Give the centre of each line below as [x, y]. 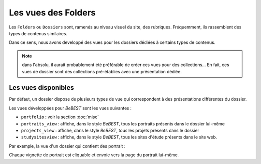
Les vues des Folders [52, 13]
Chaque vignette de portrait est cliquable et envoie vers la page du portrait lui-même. [94, 155]
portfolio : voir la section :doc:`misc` [60, 117]
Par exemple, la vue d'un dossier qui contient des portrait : [67, 146]
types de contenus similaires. [38, 33]
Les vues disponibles [42, 88]
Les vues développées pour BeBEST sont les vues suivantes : [70, 108]
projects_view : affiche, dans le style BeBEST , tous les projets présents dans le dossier [110, 130]
